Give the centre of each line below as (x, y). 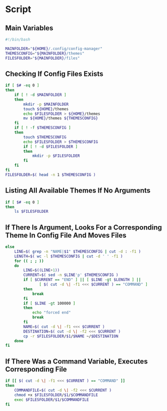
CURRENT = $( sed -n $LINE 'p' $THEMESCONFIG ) (71, 275)
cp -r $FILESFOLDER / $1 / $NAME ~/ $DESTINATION (71, 336)
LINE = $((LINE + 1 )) (41, 270)
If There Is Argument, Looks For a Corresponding (84, 227)
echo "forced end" (51, 313)
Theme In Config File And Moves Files (66, 235)
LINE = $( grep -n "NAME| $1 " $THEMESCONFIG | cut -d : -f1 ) (78, 251)
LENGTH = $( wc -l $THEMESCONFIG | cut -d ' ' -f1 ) (69, 256)
